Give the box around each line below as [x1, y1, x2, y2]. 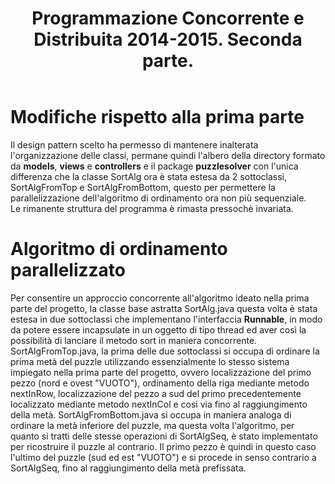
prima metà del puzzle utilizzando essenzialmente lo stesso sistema [10, 355, 290, 367]
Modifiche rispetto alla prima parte [10, 106, 305, 129]
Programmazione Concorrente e [31, 7, 305, 30]
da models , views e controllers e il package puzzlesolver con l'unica [10, 160, 299, 172]
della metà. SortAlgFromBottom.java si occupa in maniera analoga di [10, 408, 292, 421]
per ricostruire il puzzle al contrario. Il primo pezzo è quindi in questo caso [10, 440, 317, 452]
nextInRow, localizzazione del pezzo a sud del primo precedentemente [10, 387, 302, 399]
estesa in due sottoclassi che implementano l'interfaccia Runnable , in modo [10, 313, 323, 325]
